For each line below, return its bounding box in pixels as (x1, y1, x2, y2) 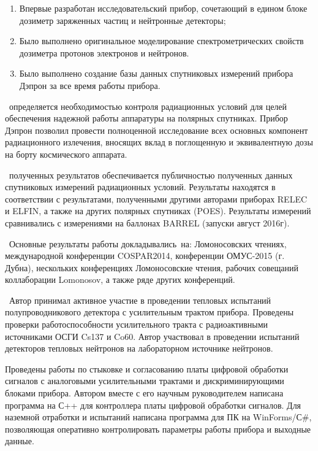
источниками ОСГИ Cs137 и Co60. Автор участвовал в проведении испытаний (5, 330, 300, 342)
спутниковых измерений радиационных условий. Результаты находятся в (5, 180, 276, 193)
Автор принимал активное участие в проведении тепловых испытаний (9, 293, 271, 306)
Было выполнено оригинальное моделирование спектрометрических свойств (19, 34, 304, 47)
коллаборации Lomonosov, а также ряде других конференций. (5, 273, 235, 286)
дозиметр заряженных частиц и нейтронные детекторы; (19, 13, 226, 26)
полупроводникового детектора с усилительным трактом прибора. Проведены (5, 306, 294, 318)
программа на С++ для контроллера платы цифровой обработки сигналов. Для (5, 398, 301, 411)
